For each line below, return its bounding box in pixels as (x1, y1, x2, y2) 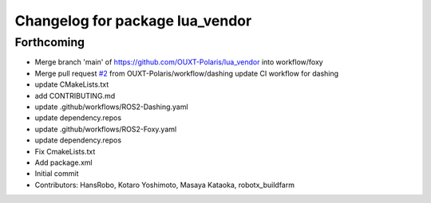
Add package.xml (34, 158, 93, 167)
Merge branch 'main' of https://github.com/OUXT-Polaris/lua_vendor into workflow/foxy (34, 57, 323, 67)
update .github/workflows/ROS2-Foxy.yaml (34, 124, 177, 134)
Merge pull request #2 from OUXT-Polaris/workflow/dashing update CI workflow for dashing (34, 68, 339, 78)
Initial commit (34, 169, 79, 178)
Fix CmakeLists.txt (34, 146, 96, 156)
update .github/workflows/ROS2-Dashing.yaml (34, 102, 188, 111)
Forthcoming (14, 35, 85, 49)
